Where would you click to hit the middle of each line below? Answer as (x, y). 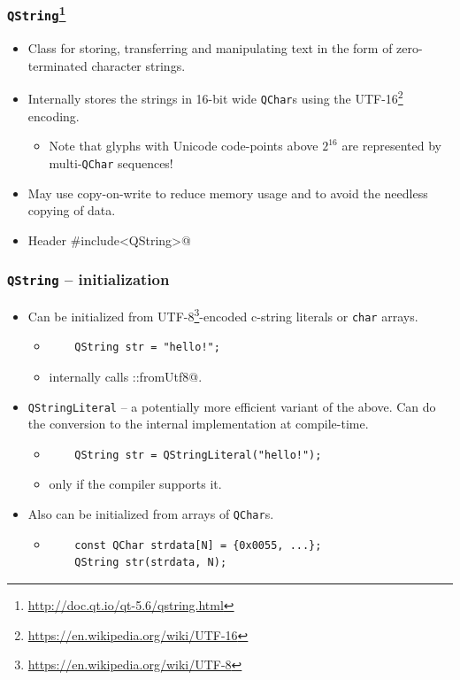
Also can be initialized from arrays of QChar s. (151, 514)
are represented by (391, 146)
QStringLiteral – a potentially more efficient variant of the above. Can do (232, 406)
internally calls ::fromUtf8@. (126, 377)
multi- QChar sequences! (111, 162)
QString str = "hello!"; (147, 348)
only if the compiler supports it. (135, 484)
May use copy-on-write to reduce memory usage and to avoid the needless (228, 193)
